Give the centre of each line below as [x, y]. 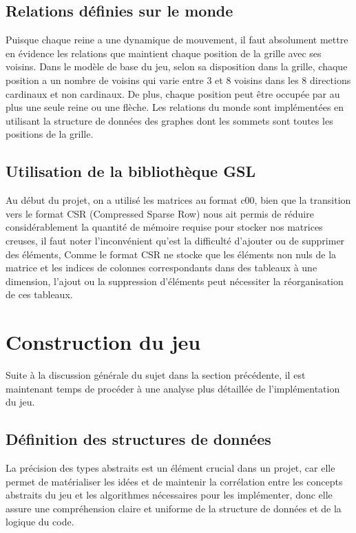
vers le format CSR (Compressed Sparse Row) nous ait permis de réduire [160, 213]
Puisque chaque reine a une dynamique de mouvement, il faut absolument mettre [177, 40]
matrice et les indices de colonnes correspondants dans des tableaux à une [161, 268]
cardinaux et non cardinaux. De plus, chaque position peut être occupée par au [173, 93]
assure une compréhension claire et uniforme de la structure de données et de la [174, 508]
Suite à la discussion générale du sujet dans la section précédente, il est [156, 375]
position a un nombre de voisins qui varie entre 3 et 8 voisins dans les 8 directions [178, 80]
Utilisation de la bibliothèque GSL [131, 171]
